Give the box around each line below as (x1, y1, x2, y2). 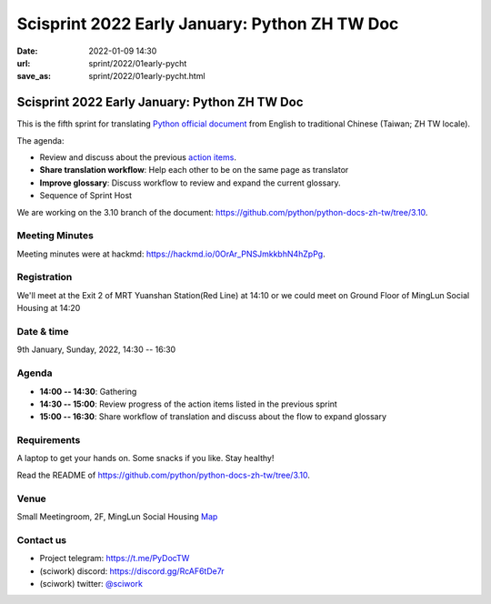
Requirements (16, 434, 81, 447)
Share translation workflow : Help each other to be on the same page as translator (39, 165, 349, 176)
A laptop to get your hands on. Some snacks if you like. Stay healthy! (16, 453, 275, 464)
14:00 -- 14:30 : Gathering (39, 386, 137, 397)
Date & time (16, 326, 69, 338)
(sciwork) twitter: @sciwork (39, 578, 143, 589)
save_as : (16, 71, 52, 82)
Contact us (16, 533, 67, 546)
